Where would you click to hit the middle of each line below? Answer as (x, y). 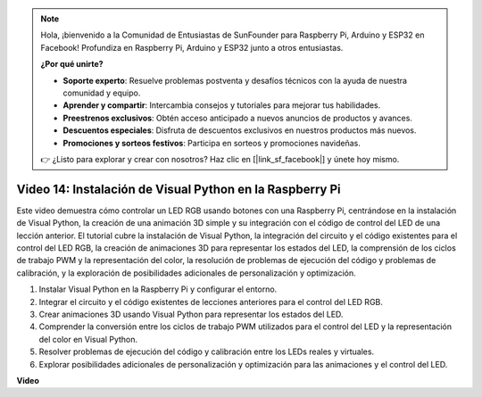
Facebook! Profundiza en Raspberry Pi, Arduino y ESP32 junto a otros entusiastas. (192, 47)
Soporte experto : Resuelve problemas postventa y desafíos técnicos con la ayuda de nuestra (235, 80)
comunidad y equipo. (102, 93)
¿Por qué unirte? (72, 64)
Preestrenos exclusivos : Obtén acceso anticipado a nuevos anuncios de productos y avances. (237, 118)
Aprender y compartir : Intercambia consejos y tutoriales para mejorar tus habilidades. (222, 105)
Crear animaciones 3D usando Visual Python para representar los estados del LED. (191, 314)
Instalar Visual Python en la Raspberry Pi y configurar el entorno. (158, 289)
